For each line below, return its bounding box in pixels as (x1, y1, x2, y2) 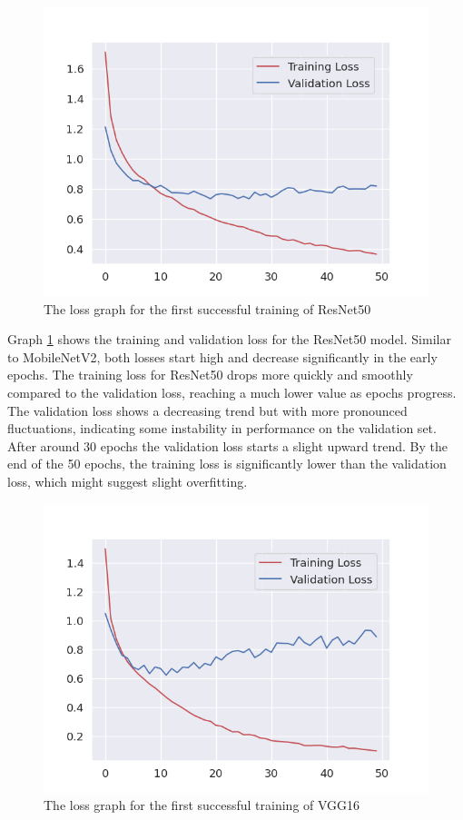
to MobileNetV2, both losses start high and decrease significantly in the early (7, 347, 438, 366)
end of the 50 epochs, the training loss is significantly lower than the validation (7, 454, 447, 473)
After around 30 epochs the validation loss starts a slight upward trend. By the (7, 436, 448, 455)
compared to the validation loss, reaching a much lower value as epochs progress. (7, 382, 457, 401)
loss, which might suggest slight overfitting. (7, 471, 248, 490)
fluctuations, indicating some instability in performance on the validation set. (7, 419, 437, 438)
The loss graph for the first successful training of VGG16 (44, 795, 360, 815)
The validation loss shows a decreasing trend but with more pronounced (7, 400, 408, 420)
